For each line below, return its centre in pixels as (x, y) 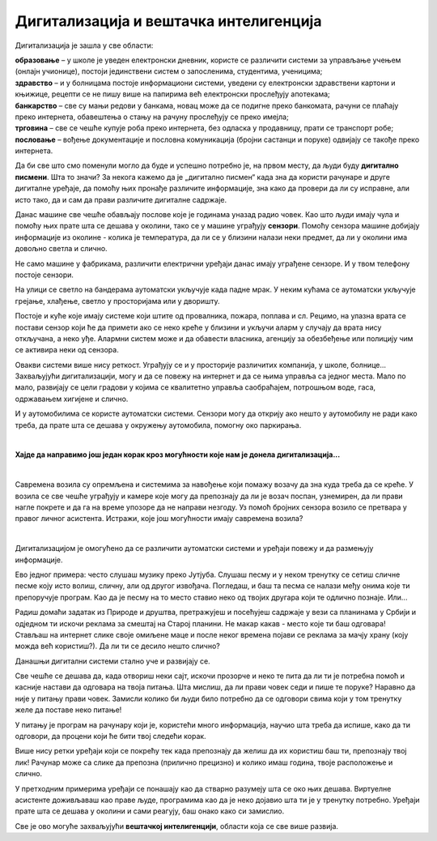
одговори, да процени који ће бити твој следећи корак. (110, 736)
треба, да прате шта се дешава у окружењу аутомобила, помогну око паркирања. (158, 425)
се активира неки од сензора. (67, 350)
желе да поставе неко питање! (68, 710)
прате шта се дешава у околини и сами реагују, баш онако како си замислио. (150, 811)
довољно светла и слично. (62, 249)
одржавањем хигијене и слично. (72, 399)
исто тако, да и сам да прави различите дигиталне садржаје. (121, 199)
